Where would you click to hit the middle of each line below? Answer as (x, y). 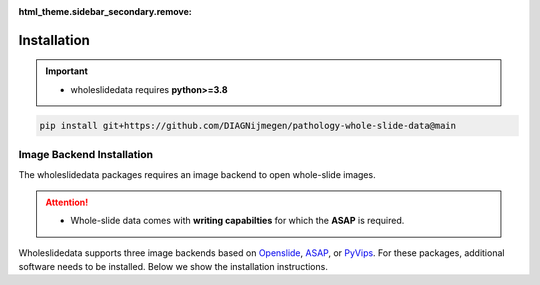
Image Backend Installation (86, 155)
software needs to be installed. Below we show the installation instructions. (173, 267)
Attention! (67, 202)
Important (67, 71)
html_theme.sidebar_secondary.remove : (105, 11)
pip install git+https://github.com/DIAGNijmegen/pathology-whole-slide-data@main (248, 125)
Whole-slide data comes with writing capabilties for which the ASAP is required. (237, 221)
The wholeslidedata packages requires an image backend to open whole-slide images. (197, 174)
